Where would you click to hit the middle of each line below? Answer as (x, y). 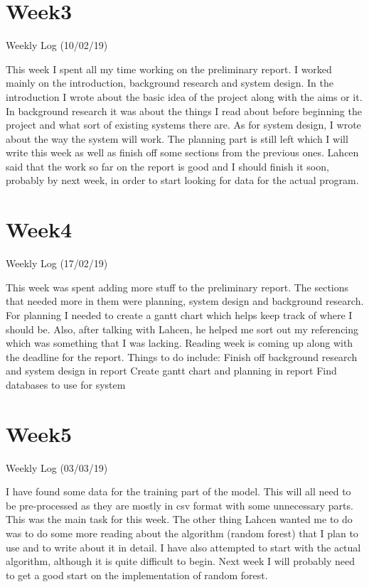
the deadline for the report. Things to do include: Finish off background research (182, 356)
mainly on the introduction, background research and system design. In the (170, 83)
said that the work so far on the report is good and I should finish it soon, (167, 166)
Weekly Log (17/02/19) (57, 263)
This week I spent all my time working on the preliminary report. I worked (169, 69)
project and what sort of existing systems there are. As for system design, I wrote (183, 125)
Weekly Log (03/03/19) (57, 467)
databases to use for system (66, 384)
